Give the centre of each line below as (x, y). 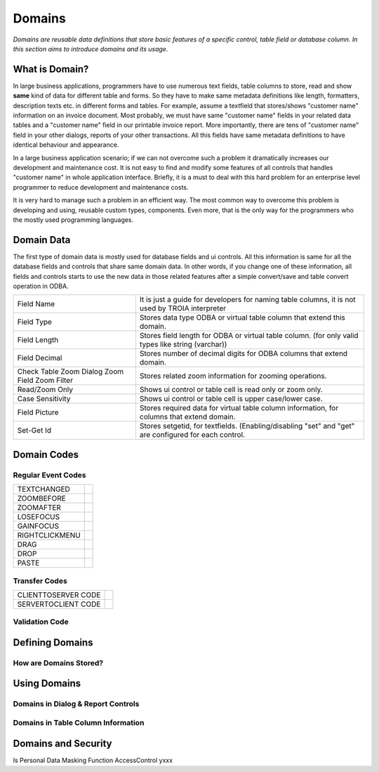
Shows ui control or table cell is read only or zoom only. (231, 390)
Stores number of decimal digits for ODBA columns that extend (243, 353)
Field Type (34, 322)
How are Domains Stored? (58, 662)
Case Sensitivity (44, 399)
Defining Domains (53, 642)
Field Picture (38, 412)
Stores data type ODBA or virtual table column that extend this (242, 318)
